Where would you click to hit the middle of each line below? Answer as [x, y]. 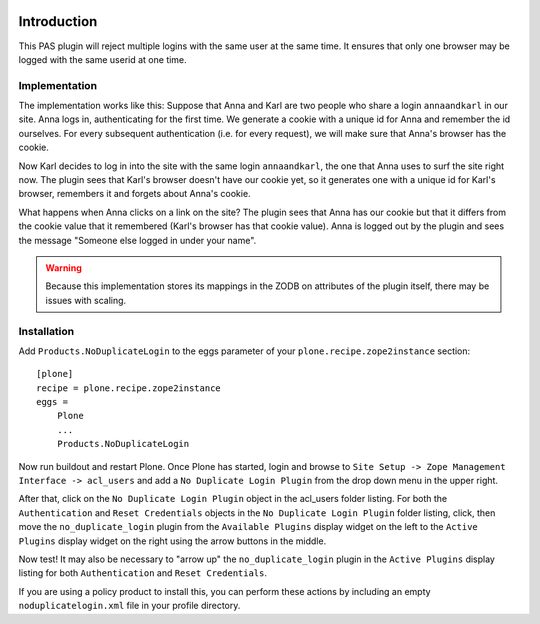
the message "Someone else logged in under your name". [137, 240]
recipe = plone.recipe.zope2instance [129, 388]
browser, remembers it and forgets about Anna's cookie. [134, 194]
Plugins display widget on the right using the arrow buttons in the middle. [172, 541]
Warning [63, 267]
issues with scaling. [86, 300]
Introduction [58, 21]
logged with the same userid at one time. [102, 59]
